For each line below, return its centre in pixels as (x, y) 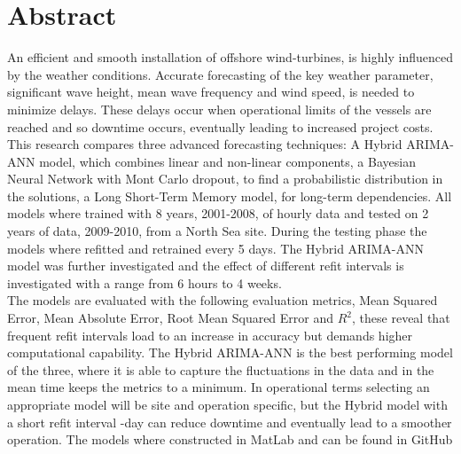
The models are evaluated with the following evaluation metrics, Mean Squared (223, 300)
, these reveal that (401, 318)
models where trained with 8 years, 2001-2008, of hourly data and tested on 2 (218, 213)
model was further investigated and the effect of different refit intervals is (206, 266)
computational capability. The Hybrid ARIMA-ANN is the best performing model (230, 352)
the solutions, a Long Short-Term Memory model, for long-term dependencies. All (230, 196)
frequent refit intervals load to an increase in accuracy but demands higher (210, 335)
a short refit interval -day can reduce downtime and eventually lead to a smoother (230, 422)
